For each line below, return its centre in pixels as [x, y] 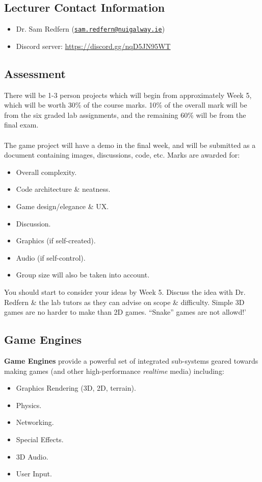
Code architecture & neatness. [63, 189]
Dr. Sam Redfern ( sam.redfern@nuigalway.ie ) [90, 29]
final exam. [21, 125]
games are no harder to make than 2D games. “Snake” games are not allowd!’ [125, 312]
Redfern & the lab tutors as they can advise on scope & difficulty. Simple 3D [124, 302]
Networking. [35, 422]
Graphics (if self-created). [56, 240]
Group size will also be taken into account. [83, 275]
